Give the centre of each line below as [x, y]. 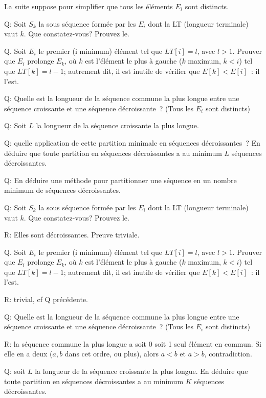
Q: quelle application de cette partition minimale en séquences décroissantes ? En [132, 142]
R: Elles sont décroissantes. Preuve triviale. [72, 235]
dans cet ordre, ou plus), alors [112, 354]
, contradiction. [228, 354]
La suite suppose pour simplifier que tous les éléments [88, 6]
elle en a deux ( [28, 354]
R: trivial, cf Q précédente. [46, 299]
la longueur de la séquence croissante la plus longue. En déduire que [141, 371]
